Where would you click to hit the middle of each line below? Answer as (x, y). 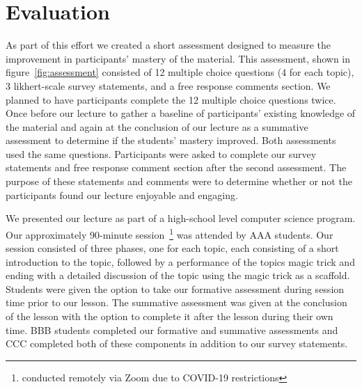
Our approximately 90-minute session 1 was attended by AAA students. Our (170, 233)
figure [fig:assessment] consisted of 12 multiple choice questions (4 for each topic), (180, 72)
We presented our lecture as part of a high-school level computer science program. (181, 218)
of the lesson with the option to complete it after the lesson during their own (170, 316)
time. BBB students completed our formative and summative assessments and (172, 330)
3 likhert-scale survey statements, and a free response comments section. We (168, 85)
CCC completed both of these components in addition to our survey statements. (177, 343)
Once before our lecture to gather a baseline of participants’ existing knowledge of (181, 113)
